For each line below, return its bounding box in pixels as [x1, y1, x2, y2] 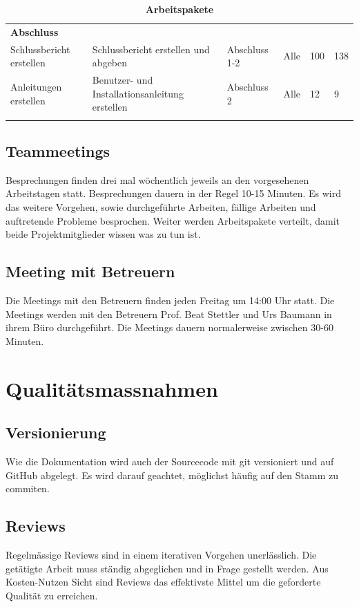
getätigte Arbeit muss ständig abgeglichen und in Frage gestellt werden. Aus [6, 561, 329, 575]
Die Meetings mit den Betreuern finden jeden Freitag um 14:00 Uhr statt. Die [6, 293, 335, 308]
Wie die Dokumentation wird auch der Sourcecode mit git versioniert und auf [6, 454, 334, 468]
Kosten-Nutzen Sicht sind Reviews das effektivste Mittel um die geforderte [6, 575, 321, 589]
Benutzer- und [92, 73, 153, 87]
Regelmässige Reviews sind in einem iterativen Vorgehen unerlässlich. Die [6, 547, 317, 561]
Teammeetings [6, 140, 110, 162]
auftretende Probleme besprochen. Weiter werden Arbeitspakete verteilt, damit [6, 213, 340, 227]
